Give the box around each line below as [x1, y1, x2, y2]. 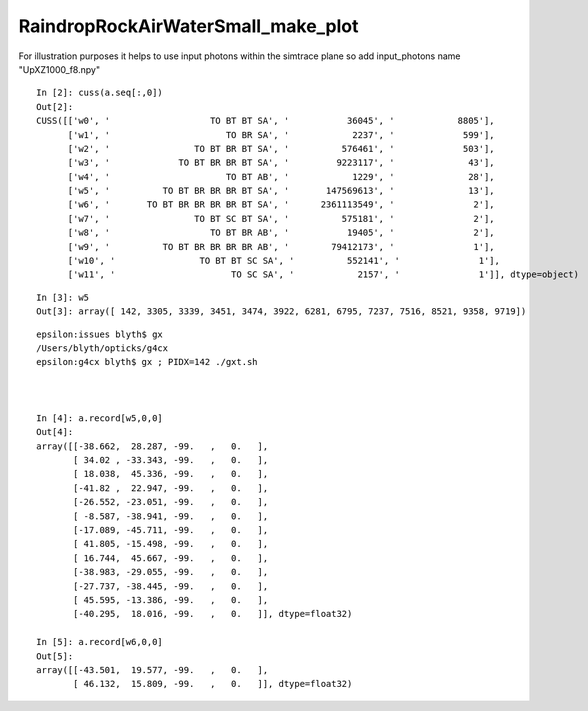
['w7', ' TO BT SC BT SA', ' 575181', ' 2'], [67, 213, 495, 224]
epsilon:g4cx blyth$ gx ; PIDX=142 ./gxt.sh [36, 356, 259, 368]
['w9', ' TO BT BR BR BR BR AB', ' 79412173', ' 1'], [67, 241, 495, 252]
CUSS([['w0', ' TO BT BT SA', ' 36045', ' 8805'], [36, 115, 495, 127]
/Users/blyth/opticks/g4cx [36, 342, 169, 354]
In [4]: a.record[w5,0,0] [36, 412, 164, 424]
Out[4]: [36, 426, 74, 438]
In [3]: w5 [36, 291, 90, 303]
